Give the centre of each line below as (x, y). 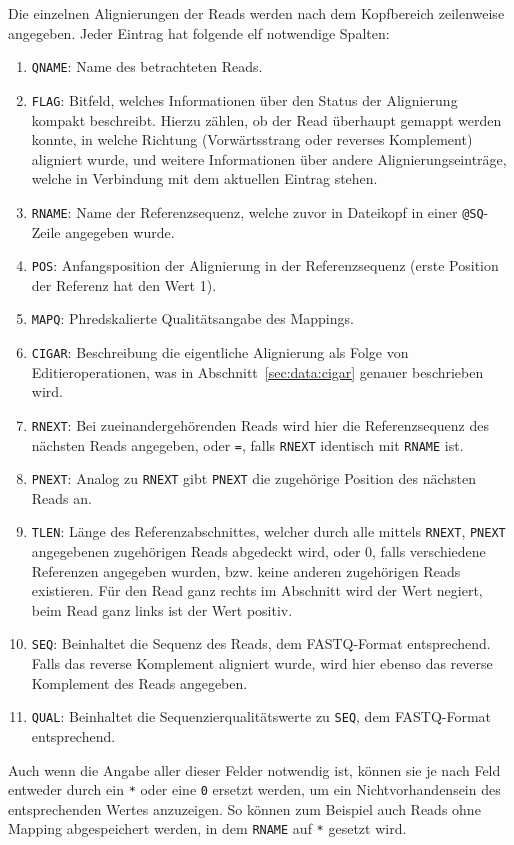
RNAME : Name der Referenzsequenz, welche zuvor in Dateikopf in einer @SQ (257, 211)
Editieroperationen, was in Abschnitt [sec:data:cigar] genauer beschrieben (257, 371)
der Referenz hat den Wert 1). (124, 284)
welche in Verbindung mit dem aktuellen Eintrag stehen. (204, 178)
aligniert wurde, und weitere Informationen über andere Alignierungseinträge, (269, 158)
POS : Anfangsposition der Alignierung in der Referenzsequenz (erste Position (265, 265)
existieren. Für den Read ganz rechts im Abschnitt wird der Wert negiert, (257, 590)
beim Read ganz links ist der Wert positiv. (162, 609)
